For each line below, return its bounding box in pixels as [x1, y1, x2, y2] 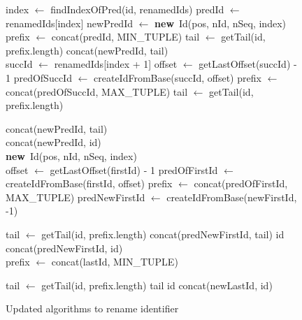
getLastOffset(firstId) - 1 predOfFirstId [50, 162, 218, 177]
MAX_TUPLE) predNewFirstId [6, 189, 145, 204]
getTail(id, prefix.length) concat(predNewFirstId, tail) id [41, 226, 285, 241]
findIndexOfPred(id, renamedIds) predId [50, 2, 224, 16]
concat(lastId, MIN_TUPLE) [51, 254, 178, 269]
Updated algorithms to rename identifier [6, 301, 179, 316]
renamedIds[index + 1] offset [54, 57, 178, 71]
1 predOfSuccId [6, 70, 72, 85]
